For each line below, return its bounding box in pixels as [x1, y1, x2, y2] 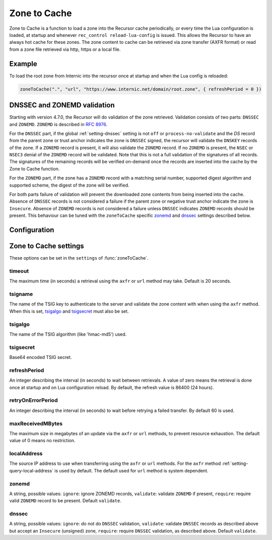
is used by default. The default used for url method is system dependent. [54, 467, 209, 473]
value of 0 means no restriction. [9, 438, 76, 444]
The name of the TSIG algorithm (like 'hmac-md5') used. [9, 331, 127, 337]
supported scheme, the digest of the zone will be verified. [9, 182, 129, 188]
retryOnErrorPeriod [9, 397, 58, 404]
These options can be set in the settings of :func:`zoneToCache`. [9, 255, 149, 261]
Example [9, 59, 37, 68]
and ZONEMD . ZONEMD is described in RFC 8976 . [9, 121, 108, 127]
